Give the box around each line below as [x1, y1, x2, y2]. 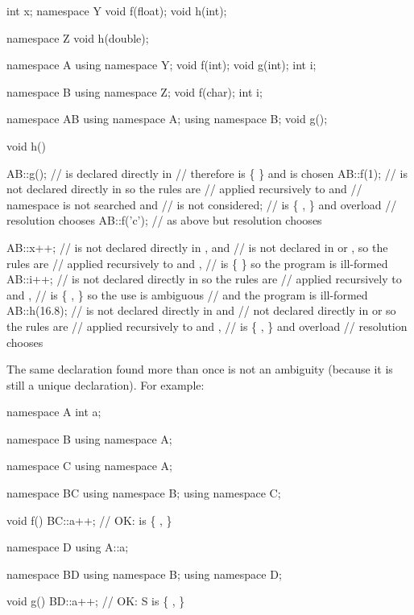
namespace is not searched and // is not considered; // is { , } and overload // [6, 196, 397, 213]
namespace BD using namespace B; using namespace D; [6, 565, 282, 582]
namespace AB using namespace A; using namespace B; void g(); [6, 110, 328, 127]
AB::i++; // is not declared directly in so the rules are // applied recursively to [6, 270, 402, 287]
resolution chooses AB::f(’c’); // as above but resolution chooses [6, 212, 322, 229]
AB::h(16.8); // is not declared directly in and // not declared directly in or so [6, 302, 396, 319]
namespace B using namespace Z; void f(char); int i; [6, 83, 263, 100]
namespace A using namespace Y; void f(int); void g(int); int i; [6, 56, 317, 73]
